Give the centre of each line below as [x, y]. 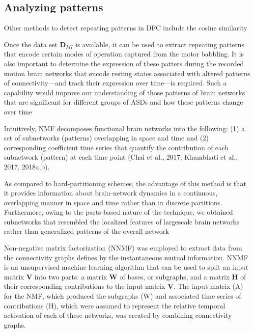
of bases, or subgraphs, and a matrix [175, 276]
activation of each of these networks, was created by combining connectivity [118, 315]
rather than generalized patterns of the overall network [86, 231]
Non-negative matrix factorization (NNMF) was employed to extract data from [123, 248]
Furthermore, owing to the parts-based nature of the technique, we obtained [119, 212]
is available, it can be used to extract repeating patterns [160, 44]
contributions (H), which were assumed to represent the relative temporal [115, 305]
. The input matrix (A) [208, 286]
